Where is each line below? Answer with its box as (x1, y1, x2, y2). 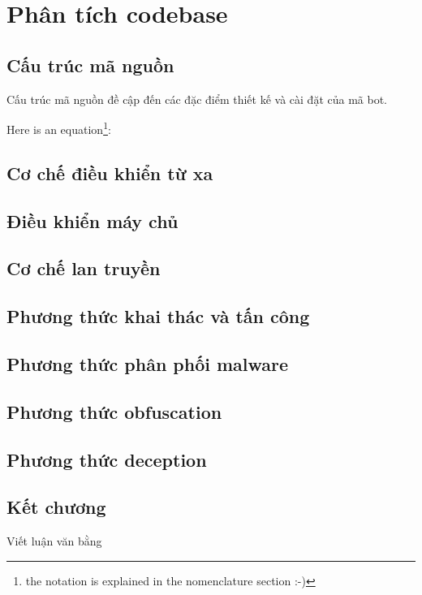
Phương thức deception (6, 446, 207, 472)
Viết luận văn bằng (6, 532, 102, 550)
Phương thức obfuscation (6, 399, 222, 424)
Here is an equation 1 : (6, 119, 111, 137)
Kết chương (6, 494, 106, 520)
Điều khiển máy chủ (6, 208, 179, 233)
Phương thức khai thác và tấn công (6, 304, 310, 329)
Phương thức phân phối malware (6, 351, 289, 376)
